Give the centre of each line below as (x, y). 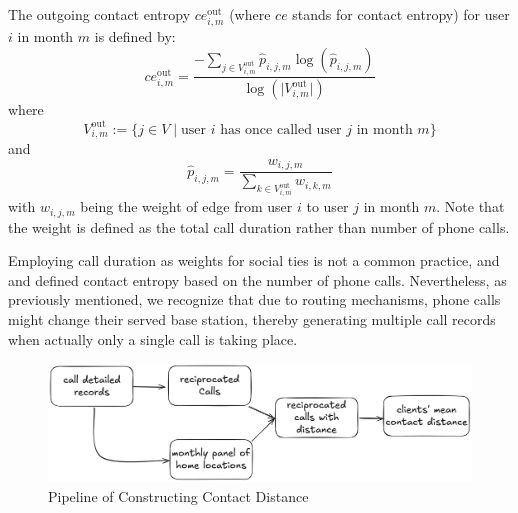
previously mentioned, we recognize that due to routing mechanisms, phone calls (254, 299)
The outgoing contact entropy (99, 14)
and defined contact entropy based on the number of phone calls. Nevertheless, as (257, 279)
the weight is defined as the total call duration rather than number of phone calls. (259, 226)
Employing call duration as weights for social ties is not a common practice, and (254, 260)
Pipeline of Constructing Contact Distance (178, 495)
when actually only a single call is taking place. (153, 338)
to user (327, 206)
